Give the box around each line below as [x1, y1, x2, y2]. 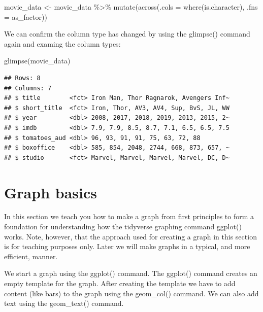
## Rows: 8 [4, 74, 41, 82]
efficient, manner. [4, 251, 58, 261]
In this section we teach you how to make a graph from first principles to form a [4, 211, 254, 222]
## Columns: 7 [4, 84, 52, 92]
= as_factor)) [4, 11, 47, 22]
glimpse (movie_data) [4, 55, 71, 66]
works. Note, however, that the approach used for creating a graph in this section [4, 231, 257, 241]
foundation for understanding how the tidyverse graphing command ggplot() [4, 221, 242, 232]
